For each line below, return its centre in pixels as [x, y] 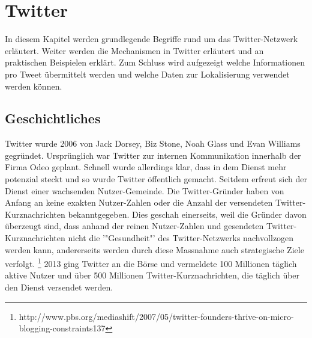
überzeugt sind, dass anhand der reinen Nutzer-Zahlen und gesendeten [134, 226]
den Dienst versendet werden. [59, 287]
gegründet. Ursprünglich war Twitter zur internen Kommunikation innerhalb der [153, 155]
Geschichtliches [53, 118]
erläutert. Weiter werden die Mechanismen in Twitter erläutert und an [134, 50]
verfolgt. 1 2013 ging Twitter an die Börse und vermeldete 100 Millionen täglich [151, 263]
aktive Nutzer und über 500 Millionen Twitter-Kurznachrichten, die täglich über [152, 275]
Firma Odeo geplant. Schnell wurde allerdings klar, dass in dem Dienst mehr [146, 167]
